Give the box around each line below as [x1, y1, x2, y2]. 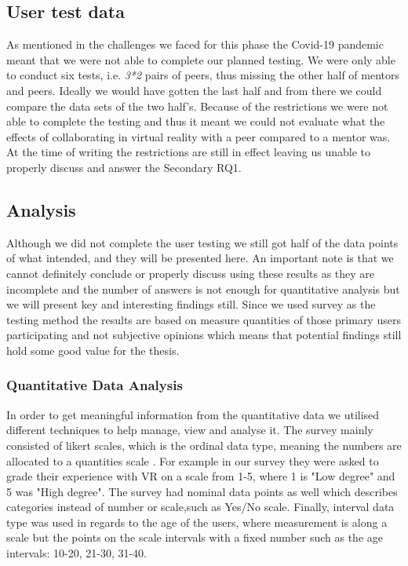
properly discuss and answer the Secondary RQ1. [6, 159, 242, 175]
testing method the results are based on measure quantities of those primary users [6, 311, 401, 327]
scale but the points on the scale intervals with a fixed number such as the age [6, 529, 383, 546]
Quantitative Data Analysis [6, 375, 183, 395]
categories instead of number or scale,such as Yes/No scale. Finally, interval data [6, 498, 395, 515]
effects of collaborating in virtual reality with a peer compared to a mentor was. [6, 128, 391, 144]
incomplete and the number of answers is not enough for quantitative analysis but [6, 280, 400, 297]
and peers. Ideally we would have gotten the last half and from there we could [6, 82, 382, 98]
